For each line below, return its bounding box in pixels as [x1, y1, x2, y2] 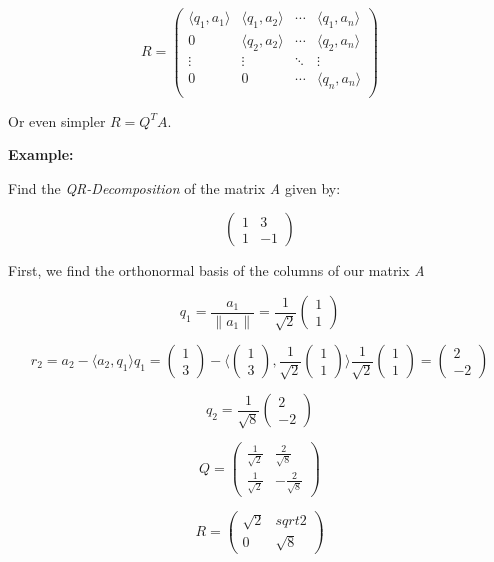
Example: [8, 144, 74, 165]
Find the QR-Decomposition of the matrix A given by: [8, 177, 341, 198]
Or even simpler [8, 110, 106, 131]
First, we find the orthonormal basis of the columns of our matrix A [8, 260, 425, 281]
